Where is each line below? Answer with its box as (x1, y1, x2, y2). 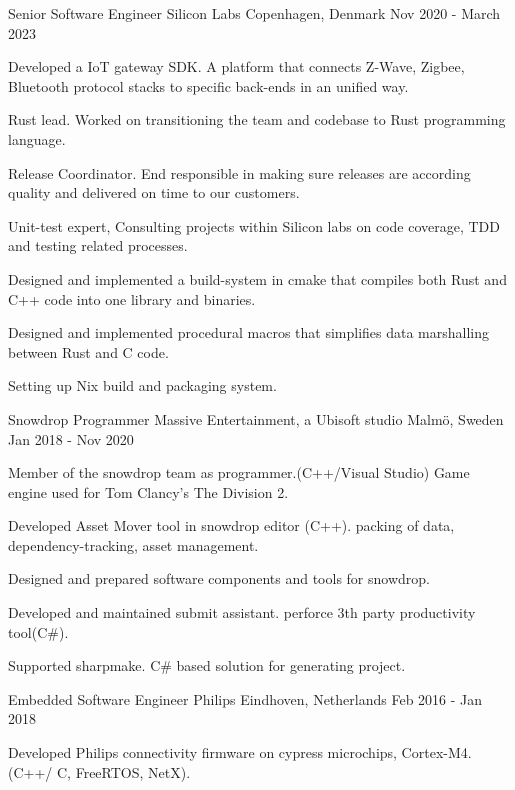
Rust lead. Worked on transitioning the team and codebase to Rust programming (8, 109, 506, 130)
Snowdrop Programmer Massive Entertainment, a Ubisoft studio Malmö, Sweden (8, 408, 504, 429)
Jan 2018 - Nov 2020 (8, 428, 134, 449)
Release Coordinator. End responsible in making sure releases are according (8, 162, 471, 183)
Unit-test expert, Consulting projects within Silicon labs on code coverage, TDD (8, 215, 500, 236)
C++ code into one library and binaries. (8, 288, 256, 309)
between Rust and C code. (8, 341, 169, 362)
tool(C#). (8, 621, 69, 642)
